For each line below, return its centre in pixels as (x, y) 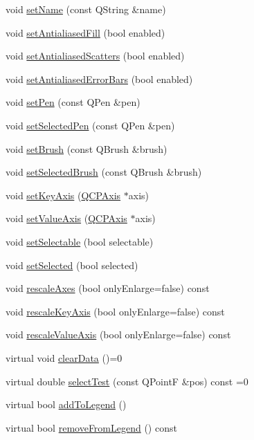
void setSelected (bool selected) (72, 265)
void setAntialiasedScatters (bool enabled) (95, 56)
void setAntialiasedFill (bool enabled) (85, 32)
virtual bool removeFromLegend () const (91, 427)
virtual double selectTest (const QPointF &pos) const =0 (127, 381)
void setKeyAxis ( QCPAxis (63, 195)
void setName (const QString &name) (86, 9)
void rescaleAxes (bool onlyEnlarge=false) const (108, 288)
